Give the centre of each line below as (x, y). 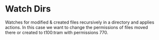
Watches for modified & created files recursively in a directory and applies (80, 22)
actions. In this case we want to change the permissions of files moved (77, 27)
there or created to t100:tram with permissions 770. (57, 32)
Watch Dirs (28, 9)
